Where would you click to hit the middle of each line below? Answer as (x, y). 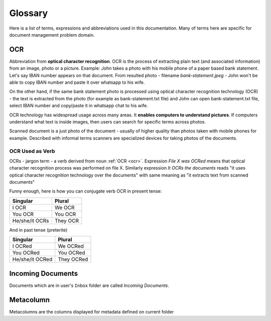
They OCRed (73, 259)
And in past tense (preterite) (38, 230)
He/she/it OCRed (32, 259)
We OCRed (71, 246)
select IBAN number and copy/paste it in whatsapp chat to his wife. (79, 106)
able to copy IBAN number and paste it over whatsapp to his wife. (77, 82)
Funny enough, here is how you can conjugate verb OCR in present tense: (86, 191)
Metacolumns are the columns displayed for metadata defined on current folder (92, 311)
